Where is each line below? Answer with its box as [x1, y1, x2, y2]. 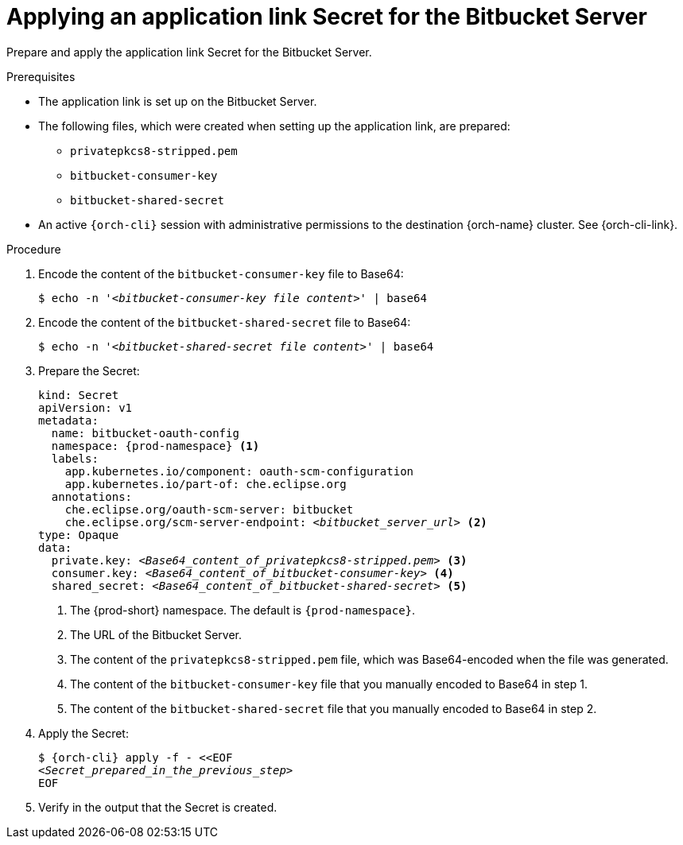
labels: [51, 452, 99, 465]
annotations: [51, 490, 133, 503]
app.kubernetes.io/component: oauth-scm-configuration [64, 464, 414, 478]
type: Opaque [38, 528, 119, 541]
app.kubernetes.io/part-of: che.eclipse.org [64, 477, 347, 490]
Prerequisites [6, 69, 76, 83]
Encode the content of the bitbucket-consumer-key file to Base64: [38, 266, 404, 281]
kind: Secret [38, 388, 119, 401]
